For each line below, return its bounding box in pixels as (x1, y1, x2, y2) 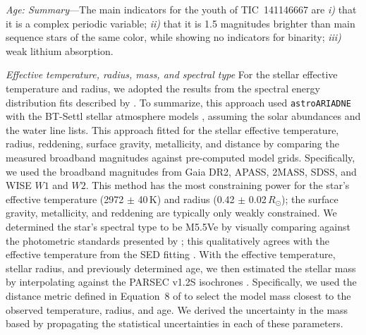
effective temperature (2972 (6, 191, 124, 206)
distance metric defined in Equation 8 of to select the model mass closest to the (6, 288, 351, 303)
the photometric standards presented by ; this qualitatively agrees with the (6, 233, 330, 248)
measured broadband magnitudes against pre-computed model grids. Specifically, (6, 150, 355, 164)
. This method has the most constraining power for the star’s (85, 178, 350, 193)
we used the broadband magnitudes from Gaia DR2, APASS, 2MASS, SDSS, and (6, 164, 357, 178)
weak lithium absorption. (6, 43, 114, 58)
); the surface (281, 191, 338, 206)
